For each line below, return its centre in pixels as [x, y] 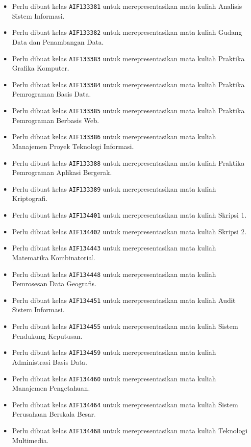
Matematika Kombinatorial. [54, 257]
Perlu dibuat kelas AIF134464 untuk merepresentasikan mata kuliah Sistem [125, 404]
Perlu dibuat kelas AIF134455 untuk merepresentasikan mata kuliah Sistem [125, 326]
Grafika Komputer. [40, 68]
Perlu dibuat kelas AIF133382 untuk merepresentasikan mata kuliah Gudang [127, 32]
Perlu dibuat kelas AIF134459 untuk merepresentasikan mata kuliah [114, 352]
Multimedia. [30, 440]
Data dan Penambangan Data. [58, 41]
